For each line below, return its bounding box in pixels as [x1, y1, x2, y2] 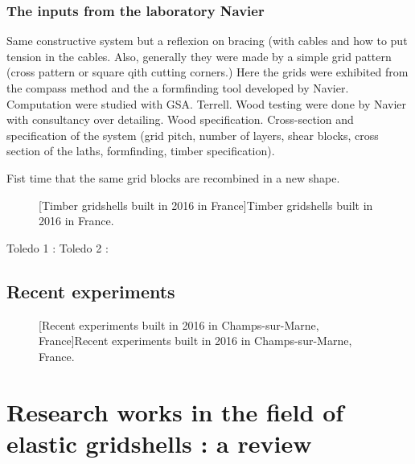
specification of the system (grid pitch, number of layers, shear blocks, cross [6, 126, 379, 143]
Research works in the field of [6, 395, 344, 428]
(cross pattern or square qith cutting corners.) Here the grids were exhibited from [6, 64, 409, 80]
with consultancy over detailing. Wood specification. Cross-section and [6, 111, 354, 128]
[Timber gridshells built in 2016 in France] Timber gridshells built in [39, 196, 373, 213]
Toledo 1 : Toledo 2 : [6, 239, 109, 256]
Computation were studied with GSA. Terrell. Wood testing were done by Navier [6, 95, 407, 112]
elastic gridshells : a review [6, 426, 312, 459]
